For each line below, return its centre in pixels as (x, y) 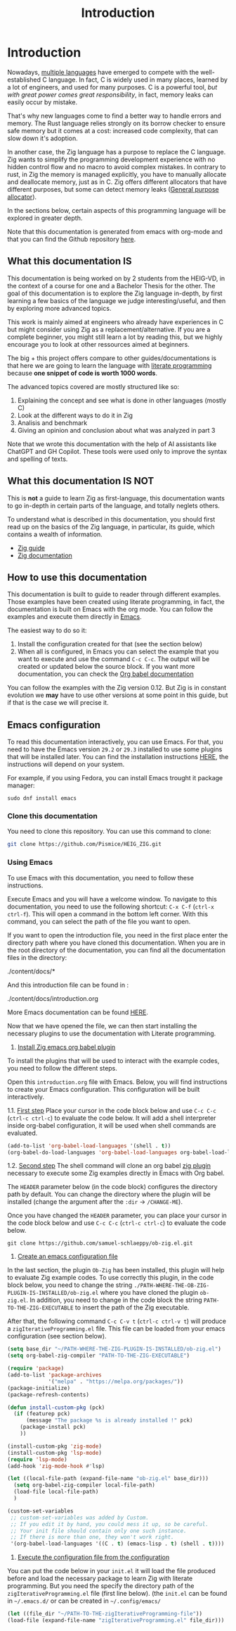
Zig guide (31, 548)
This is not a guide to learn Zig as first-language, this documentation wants (116, 498)
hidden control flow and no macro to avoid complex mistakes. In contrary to (117, 166)
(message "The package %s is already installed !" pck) (109, 1421)
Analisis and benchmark (52, 423)
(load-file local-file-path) (56, 1492)
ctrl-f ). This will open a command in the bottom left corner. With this (108, 913)
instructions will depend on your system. (66, 764)
